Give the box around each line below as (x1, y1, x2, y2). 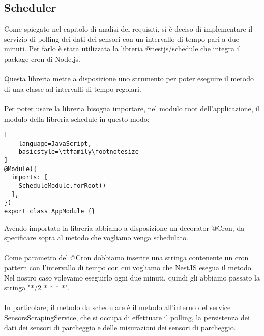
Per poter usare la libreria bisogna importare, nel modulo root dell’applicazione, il (4, 103, 259, 114)
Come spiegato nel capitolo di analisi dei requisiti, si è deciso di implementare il (4, 23, 253, 34)
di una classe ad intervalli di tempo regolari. (4, 83, 141, 94)
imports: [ (11, 174, 48, 181)
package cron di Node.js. (4, 53, 80, 64)
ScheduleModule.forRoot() (18, 182, 106, 190)
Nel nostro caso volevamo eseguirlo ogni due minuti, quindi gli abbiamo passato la (4, 272, 260, 283)
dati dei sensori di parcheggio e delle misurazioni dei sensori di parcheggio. (4, 322, 236, 332)
